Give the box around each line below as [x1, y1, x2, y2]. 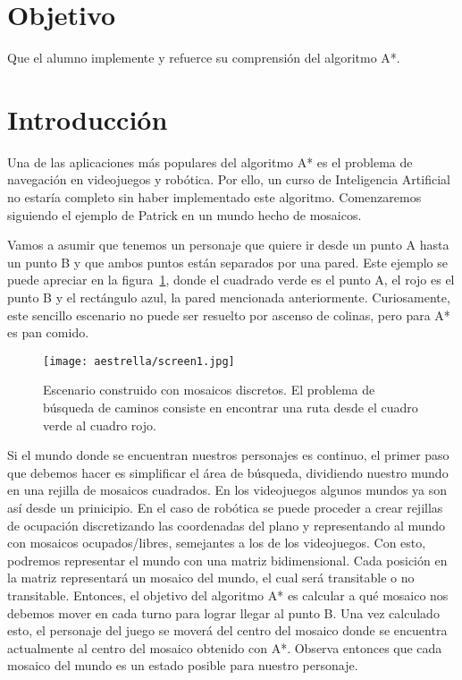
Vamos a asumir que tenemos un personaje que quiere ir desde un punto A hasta [7, 235, 449, 254]
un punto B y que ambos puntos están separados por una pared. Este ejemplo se [7, 252, 448, 271]
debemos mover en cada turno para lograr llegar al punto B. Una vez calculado [7, 603, 440, 622]
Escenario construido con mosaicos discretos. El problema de [43, 380, 375, 399]
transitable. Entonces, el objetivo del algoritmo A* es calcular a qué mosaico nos [7, 585, 449, 604]
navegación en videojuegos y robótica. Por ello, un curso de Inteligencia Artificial [7, 170, 450, 189]
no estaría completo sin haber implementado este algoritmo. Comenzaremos [7, 188, 422, 207]
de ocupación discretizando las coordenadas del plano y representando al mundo [7, 515, 446, 534]
